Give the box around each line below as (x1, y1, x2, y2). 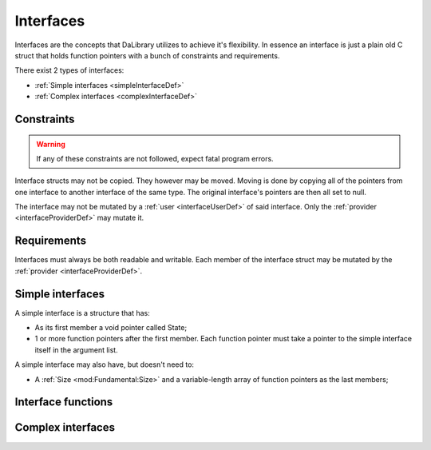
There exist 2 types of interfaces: (14, 66, 125, 75)
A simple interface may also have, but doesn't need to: (14, 360, 195, 369)
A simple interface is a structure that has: (14, 308, 151, 317)
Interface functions (14, 396, 113, 409)
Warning (36, 139, 65, 149)
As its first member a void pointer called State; (34, 323, 188, 333)
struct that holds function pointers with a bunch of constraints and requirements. (14, 50, 280, 60)
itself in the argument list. (34, 344, 119, 355)
